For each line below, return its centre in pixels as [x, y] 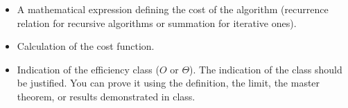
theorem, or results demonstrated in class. [106, 96]
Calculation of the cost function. [86, 46]
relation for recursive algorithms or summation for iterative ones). [157, 22]
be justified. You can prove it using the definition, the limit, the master [168, 83]
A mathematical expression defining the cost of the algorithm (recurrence [173, 9]
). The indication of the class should [266, 69]
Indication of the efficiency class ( [88, 69]
